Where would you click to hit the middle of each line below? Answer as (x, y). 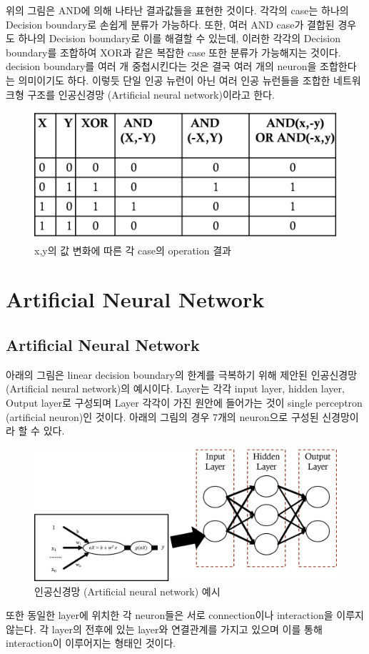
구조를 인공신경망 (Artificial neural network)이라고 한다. (151, 94)
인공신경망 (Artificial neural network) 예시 (127, 591)
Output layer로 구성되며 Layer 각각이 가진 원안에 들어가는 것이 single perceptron (184, 402)
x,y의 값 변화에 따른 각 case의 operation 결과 (133, 250)
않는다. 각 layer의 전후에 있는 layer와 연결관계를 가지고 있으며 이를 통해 (164, 629)
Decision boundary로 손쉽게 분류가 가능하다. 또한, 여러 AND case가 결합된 (170, 24)
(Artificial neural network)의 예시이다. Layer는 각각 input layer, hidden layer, (175, 388)
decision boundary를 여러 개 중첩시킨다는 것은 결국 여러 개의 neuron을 (161, 66)
